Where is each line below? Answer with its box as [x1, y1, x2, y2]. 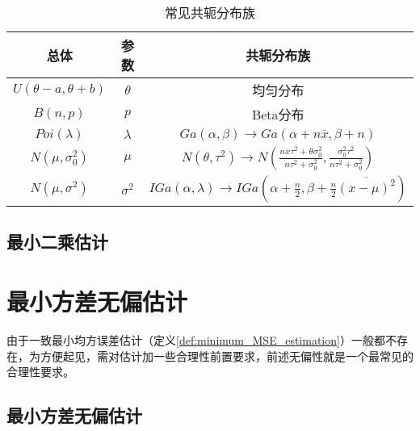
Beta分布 [251, 105, 304, 123]
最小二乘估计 [6, 229, 108, 254]
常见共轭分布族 [164, 3, 255, 22]
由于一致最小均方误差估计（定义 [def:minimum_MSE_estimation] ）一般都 [6, 331, 385, 348]
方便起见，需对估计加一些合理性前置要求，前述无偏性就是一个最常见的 [40, 347, 414, 364]
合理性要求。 [6, 363, 74, 380]
